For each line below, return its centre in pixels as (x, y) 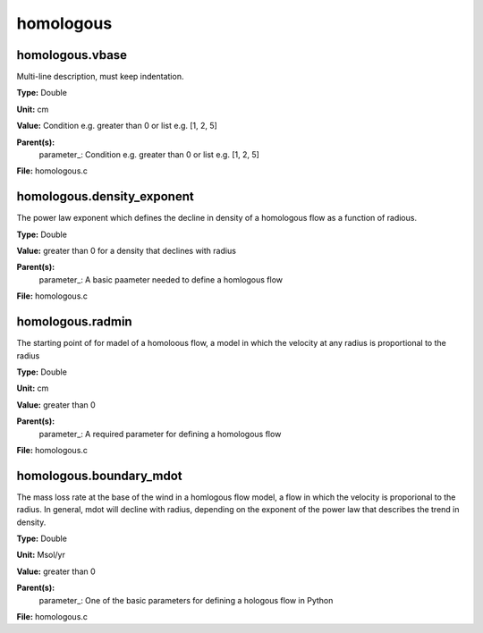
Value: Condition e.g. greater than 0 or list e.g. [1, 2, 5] (117, 126)
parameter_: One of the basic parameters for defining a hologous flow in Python (186, 600)
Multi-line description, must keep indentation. (100, 77)
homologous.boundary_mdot (99, 475)
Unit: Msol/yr (41, 555)
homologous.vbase (72, 55)
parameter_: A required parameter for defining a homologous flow (160, 434)
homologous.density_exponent (105, 197)
